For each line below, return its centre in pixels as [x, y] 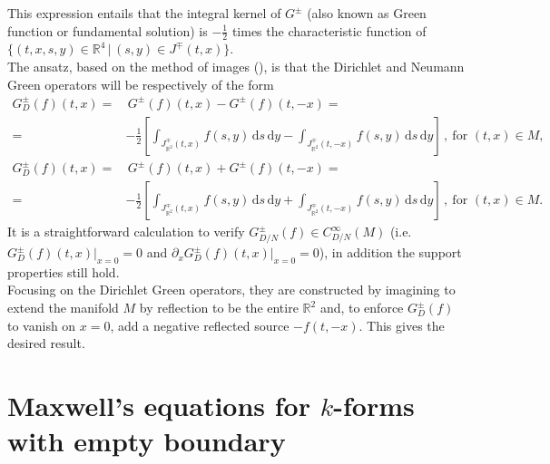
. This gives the [402, 325]
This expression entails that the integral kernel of [144, 13]
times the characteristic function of [329, 30]
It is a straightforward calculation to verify [126, 232]
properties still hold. [64, 271]
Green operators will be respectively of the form [141, 84]
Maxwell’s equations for [159, 406]
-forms [374, 406]
